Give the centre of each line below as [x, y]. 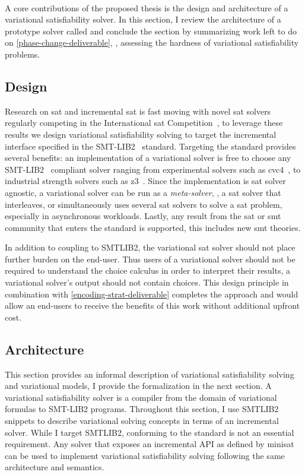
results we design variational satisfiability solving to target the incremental [141, 134]
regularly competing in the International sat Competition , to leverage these [144, 123]
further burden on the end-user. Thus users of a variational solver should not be [150, 259]
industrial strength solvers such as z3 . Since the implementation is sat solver [145, 181]
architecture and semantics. [55, 467]
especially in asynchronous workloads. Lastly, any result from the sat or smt [143, 216]
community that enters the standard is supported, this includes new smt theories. [153, 227]
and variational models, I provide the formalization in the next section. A [138, 386]
